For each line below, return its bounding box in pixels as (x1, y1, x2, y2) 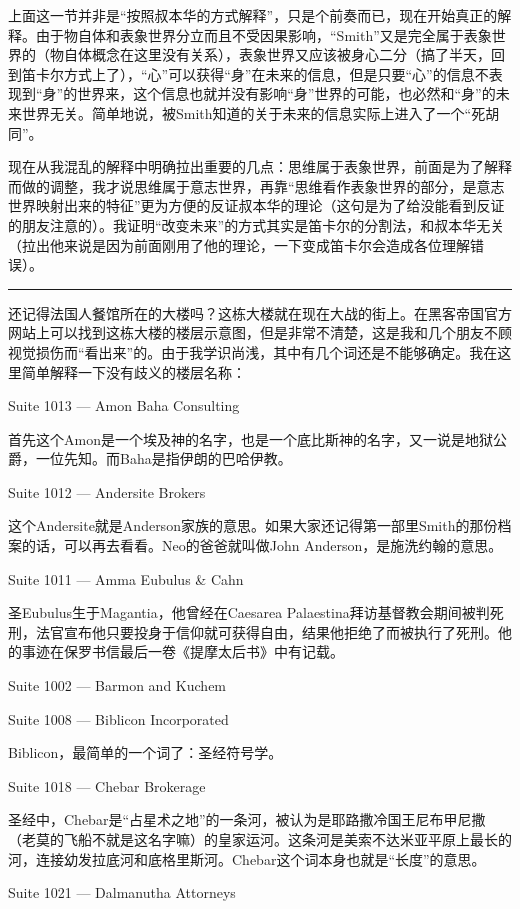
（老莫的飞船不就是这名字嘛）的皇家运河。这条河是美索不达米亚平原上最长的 (8, 829, 512, 849)
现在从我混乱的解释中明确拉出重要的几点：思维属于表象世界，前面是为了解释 (8, 156, 512, 177)
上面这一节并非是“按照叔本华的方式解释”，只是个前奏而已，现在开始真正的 (8, 5, 498, 25)
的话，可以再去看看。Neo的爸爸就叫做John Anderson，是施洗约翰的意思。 (21, 535, 503, 556)
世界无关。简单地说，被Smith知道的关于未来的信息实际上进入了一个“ (21, 102, 472, 123)
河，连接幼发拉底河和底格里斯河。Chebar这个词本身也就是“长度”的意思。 (8, 848, 486, 869)
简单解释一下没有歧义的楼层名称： (21, 361, 246, 382)
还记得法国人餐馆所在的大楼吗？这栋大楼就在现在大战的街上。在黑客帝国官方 (8, 302, 512, 323)
